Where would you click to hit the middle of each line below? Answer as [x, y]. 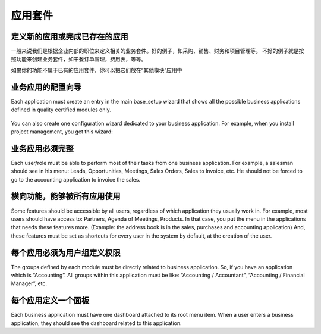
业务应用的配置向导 [46, 87]
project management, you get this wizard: [62, 132]
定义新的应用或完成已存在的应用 [70, 37]
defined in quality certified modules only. [61, 110]
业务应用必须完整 [42, 149]
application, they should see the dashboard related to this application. [96, 323]
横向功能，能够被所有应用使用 [66, 196]
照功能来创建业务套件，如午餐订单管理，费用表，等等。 [79, 59]
